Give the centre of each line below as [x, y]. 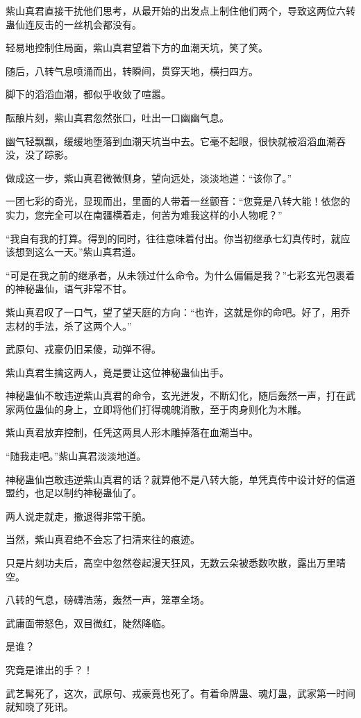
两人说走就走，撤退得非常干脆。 [78, 516]
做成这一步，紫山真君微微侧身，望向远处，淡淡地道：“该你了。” [149, 177]
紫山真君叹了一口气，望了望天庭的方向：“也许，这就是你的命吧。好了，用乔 [178, 311]
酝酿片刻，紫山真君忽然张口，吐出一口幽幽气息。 [117, 117]
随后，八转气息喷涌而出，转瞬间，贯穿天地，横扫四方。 [132, 70]
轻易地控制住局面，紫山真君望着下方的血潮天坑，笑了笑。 [137, 48]
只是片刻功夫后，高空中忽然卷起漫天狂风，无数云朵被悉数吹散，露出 [161, 563]
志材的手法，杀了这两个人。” [69, 325]
